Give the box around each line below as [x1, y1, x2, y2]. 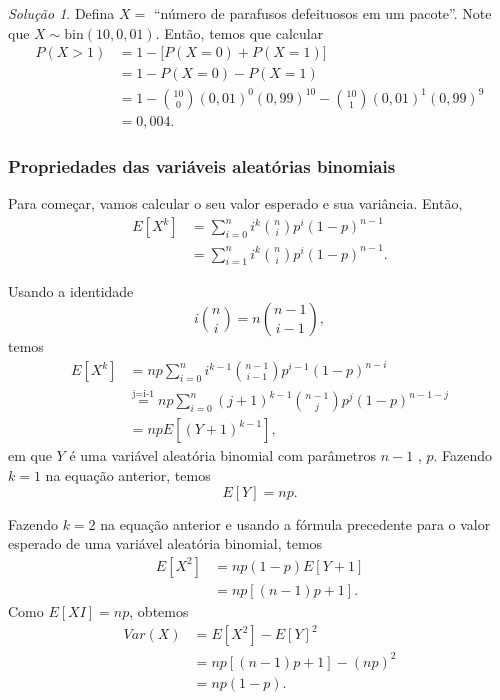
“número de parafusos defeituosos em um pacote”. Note [153, 3, 492, 23]
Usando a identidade [8, 281, 134, 302]
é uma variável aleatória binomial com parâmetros [69, 445, 377, 466]
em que [8, 445, 52, 466]
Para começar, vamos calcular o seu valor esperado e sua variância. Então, [8, 193, 463, 214]
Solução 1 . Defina [8, 3, 115, 23]
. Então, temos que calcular [155, 22, 324, 43]
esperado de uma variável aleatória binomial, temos [8, 533, 323, 554]
